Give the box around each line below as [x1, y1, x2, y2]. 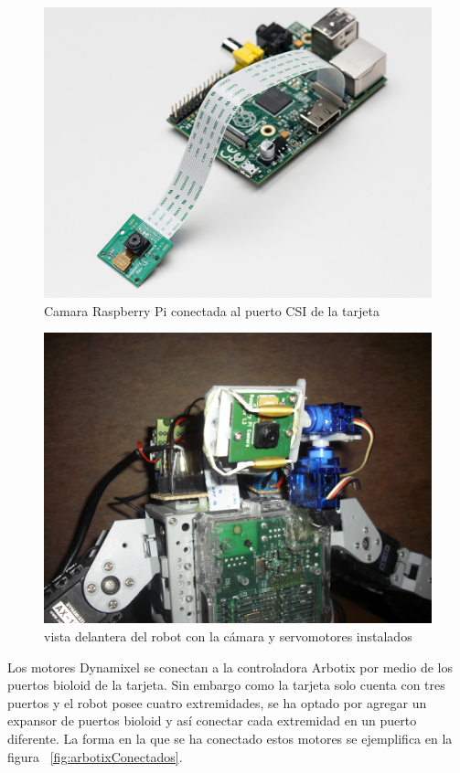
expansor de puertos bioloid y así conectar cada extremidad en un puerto [7, 711, 417, 730]
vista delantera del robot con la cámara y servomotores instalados [44, 626, 412, 645]
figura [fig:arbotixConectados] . [7, 747, 183, 766]
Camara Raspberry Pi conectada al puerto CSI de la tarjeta [44, 301, 380, 320]
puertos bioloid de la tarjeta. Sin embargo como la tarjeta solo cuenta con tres [7, 675, 445, 694]
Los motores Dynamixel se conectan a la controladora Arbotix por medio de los [7, 657, 453, 676]
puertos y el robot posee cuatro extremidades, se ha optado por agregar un [7, 693, 427, 712]
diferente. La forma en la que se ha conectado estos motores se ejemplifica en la [7, 728, 453, 747]
